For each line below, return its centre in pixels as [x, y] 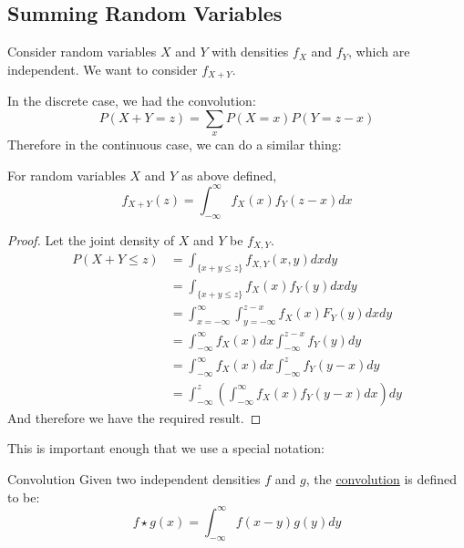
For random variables [67, 175]
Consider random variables [82, 52]
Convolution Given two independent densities [134, 479]
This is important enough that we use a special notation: [166, 448]
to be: [24, 496]
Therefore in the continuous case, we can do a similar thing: [175, 145]
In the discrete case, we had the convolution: [132, 101]
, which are [379, 52]
